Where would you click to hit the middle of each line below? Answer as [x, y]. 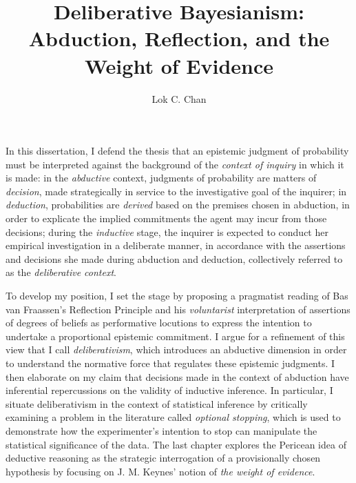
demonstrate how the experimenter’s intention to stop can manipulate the [161, 430]
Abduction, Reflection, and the [179, 38]
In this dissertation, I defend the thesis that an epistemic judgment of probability [177, 151]
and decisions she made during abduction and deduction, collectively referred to [174, 258]
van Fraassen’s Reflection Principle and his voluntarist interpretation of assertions [178, 309]
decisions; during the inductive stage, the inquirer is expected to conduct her [167, 231]
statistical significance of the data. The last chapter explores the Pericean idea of [176, 444]
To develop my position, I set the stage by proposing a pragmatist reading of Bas [177, 296]
